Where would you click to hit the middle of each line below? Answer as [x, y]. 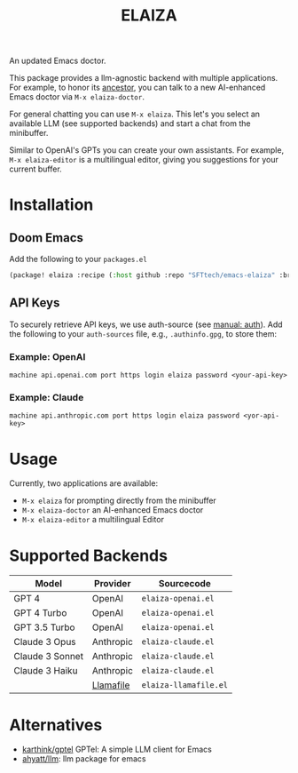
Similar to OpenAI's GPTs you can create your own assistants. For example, [147, 150]
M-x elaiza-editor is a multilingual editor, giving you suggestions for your [144, 160]
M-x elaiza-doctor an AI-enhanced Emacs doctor [113, 510]
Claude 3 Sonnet [49, 657]
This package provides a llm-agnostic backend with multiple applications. [144, 78]
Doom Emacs [47, 238]
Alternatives [56, 725]
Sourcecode [184, 584]
